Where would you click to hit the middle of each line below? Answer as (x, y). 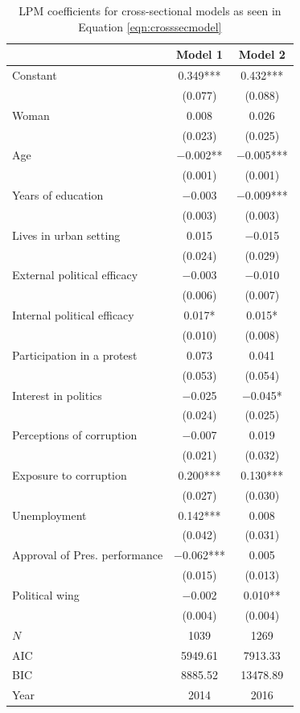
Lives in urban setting (66, 235)
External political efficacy (75, 275)
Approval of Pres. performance (88, 555)
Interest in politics (57, 395)
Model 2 (262, 54)
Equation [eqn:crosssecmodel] (150, 26)
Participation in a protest (75, 354)
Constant (35, 75)
